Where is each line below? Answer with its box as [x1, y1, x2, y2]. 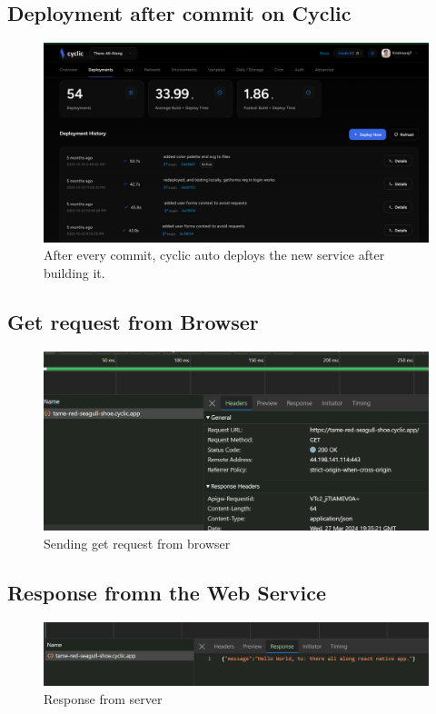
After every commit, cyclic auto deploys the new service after [44, 245, 385, 264]
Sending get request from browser [44, 533, 231, 552]
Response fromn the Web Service [7, 578, 327, 606]
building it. [44, 263, 105, 282]
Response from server [44, 689, 163, 708]
